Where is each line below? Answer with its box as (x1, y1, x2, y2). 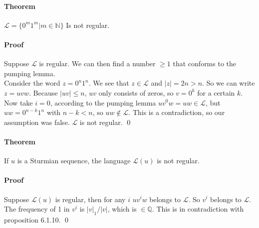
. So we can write (202, 78, 255, 88)
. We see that (88, 78, 129, 88)
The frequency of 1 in (4, 204, 70, 214)
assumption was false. (4, 116, 70, 127)
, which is (107, 204, 137, 214)
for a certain (197, 87, 235, 98)
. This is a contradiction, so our (128, 107, 225, 117)
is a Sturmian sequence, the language (17, 155, 131, 166)
